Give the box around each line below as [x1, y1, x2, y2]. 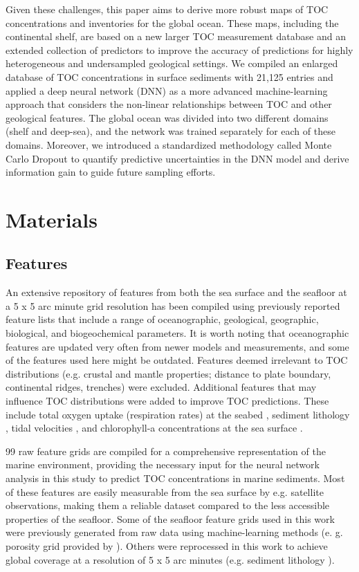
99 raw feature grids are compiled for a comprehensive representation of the [6, 443, 326, 458]
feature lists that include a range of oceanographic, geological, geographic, [6, 312, 319, 326]
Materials [6, 205, 98, 233]
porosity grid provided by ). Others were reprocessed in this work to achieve [6, 538, 328, 553]
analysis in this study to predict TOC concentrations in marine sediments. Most [6, 471, 345, 486]
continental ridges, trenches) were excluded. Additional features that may [6, 380, 317, 394]
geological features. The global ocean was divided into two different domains [6, 110, 329, 124]
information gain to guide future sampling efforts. [6, 165, 216, 179]
